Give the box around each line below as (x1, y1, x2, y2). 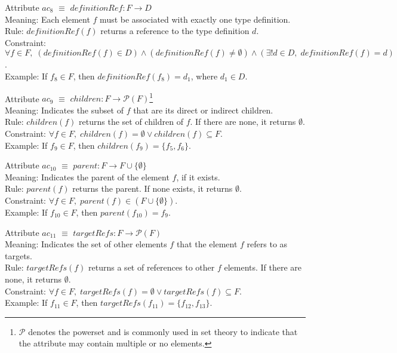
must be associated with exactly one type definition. (100, 13, 291, 25)
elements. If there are (224, 261, 302, 274)
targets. (5, 249, 33, 262)
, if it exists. (176, 170, 220, 183)
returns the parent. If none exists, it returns (72, 182, 233, 195)
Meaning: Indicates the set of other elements (5, 238, 167, 250)
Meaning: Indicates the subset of (5, 103, 124, 116)
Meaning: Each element (5, 13, 90, 25)
